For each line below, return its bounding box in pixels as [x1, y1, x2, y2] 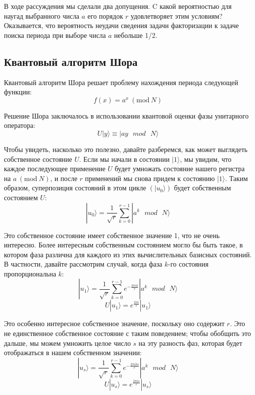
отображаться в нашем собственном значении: [4, 347, 142, 358]
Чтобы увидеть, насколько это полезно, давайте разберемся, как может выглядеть [4, 144, 248, 154]
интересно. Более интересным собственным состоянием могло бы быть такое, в [4, 240, 243, 250]
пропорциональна [4, 268, 56, 278]
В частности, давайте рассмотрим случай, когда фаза [4, 259, 162, 269]
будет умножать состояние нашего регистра [115, 163, 245, 174]
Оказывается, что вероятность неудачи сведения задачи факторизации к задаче [4, 20, 239, 30]
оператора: [4, 120, 35, 130]
